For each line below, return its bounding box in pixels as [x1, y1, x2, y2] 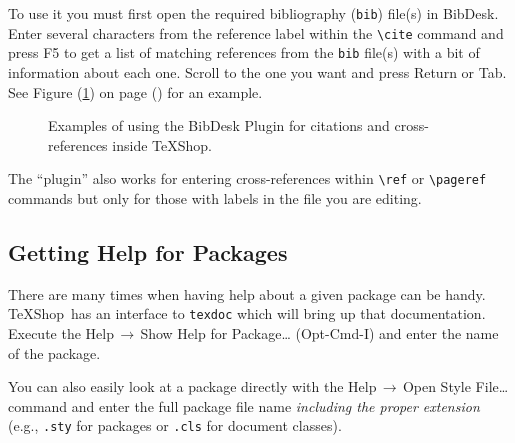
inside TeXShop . [112, 134, 212, 155]
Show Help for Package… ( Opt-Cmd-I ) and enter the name [140, 323, 499, 344]
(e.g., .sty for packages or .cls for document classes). [8, 415, 342, 436]
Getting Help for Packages [8, 236, 288, 267]
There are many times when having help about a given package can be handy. [8, 283, 486, 304]
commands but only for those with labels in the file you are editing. [8, 188, 422, 208]
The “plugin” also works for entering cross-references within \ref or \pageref [8, 168, 487, 189]
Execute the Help [8, 323, 114, 344]
